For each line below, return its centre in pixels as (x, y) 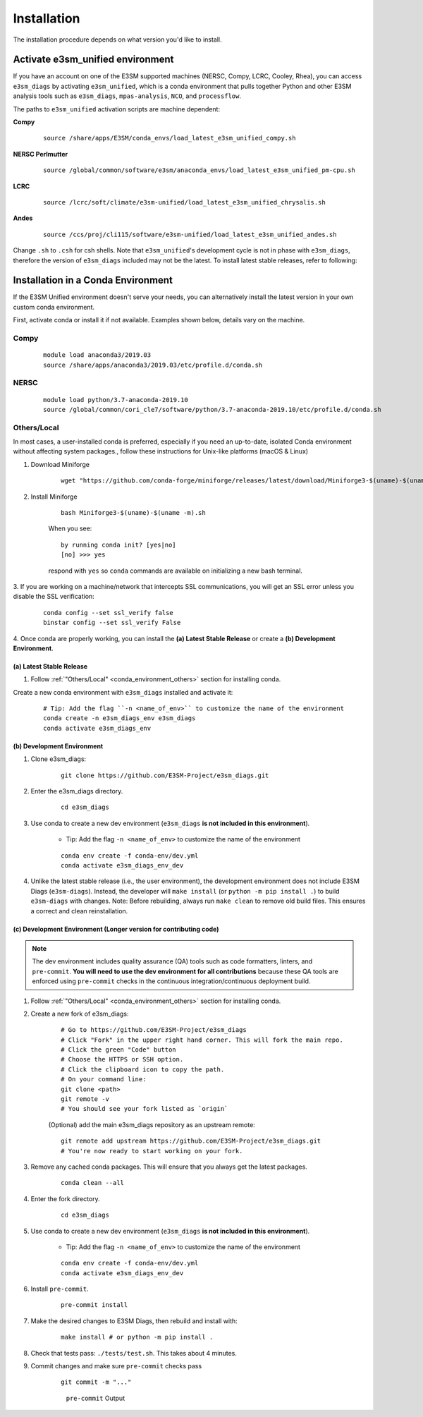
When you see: (70, 528)
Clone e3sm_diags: (59, 759)
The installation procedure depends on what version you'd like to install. (117, 39)
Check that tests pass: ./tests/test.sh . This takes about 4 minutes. (134, 1353)
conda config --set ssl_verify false (109, 613)
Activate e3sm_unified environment (93, 60)
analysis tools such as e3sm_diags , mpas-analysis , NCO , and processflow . (127, 96)
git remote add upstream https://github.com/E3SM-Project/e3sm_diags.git (191, 1141)
